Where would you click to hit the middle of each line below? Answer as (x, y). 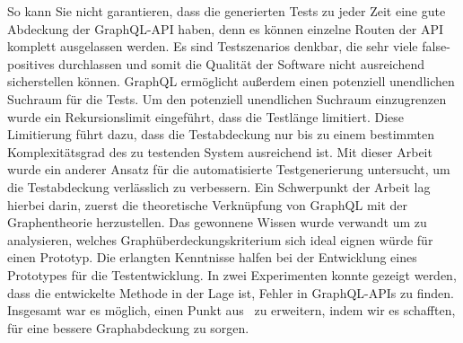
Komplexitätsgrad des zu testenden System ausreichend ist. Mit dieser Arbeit (220, 151)
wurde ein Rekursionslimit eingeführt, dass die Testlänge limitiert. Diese (206, 116)
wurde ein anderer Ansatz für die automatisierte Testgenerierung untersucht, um (229, 169)
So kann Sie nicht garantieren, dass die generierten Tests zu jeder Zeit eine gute (227, 11)
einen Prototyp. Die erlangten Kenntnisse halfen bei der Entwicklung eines (212, 257)
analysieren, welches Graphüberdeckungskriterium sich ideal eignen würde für (220, 239)
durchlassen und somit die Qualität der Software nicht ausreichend (241, 63)
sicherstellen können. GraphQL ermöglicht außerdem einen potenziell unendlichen (231, 81)
